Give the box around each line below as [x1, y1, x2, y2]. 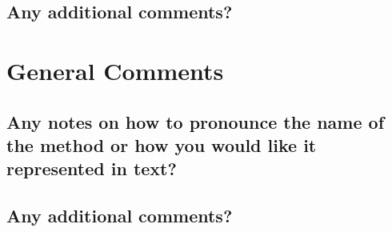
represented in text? [6, 156, 177, 181]
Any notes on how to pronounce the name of [6, 109, 385, 134]
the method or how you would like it [6, 132, 317, 157]
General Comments [6, 54, 224, 86]
